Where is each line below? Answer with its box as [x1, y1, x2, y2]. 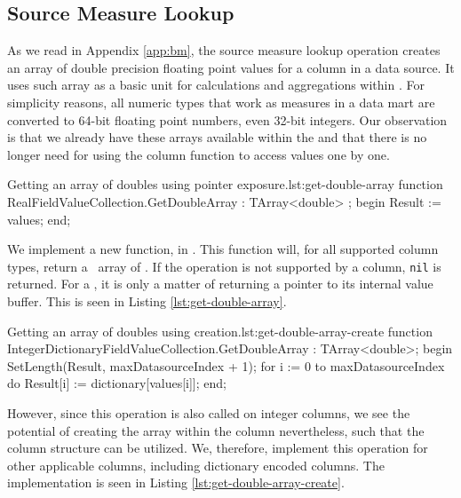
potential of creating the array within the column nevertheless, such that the [7, 421, 425, 439]
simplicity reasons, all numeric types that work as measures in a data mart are [7, 92, 435, 111]
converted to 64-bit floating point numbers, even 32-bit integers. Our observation [7, 110, 448, 129]
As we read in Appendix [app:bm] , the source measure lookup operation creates [7, 41, 441, 59]
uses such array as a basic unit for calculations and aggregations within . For [7, 75, 425, 94]
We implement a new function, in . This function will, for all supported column [7, 240, 439, 258]
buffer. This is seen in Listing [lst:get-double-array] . [7, 291, 287, 310]
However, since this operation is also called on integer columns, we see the [7, 403, 410, 422]
